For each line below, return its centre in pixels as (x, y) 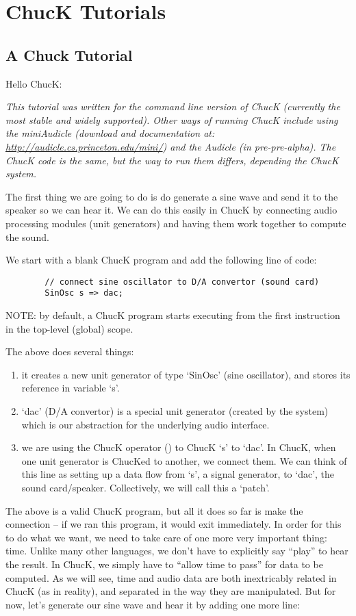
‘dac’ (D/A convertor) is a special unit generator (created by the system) (175, 410)
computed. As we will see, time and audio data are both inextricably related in (171, 577)
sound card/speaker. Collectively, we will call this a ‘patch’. (145, 487)
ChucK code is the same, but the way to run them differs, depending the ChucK (172, 160)
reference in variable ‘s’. (71, 388)
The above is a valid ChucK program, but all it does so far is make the (154, 510)
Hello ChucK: (34, 83)
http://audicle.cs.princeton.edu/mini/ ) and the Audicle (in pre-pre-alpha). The (171, 146)
